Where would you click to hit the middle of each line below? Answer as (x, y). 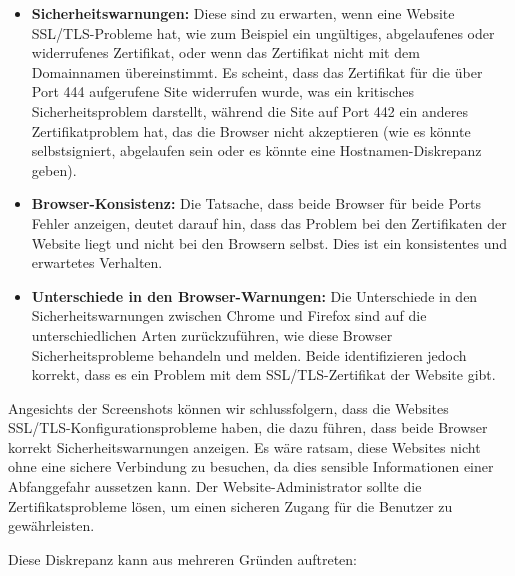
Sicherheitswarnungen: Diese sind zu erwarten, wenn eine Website (243, 13)
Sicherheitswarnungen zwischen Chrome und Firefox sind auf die (229, 315)
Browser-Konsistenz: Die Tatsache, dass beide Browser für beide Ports (256, 203)
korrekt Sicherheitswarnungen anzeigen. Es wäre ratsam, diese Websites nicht (244, 446)
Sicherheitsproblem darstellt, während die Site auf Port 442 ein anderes (250, 110)
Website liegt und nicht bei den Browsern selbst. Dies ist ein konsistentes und (269, 242)
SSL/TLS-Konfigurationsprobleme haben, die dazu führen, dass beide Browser (248, 427)
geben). (54, 169)
